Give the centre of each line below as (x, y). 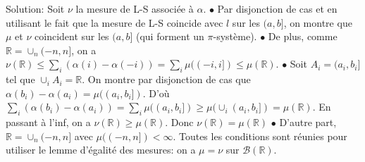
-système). (235, 36)
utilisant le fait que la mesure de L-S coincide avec (115, 22)
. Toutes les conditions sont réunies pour (260, 136)
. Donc (179, 122)
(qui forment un (170, 36)
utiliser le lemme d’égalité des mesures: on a (101, 150)
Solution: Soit (35, 8)
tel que (20, 79)
